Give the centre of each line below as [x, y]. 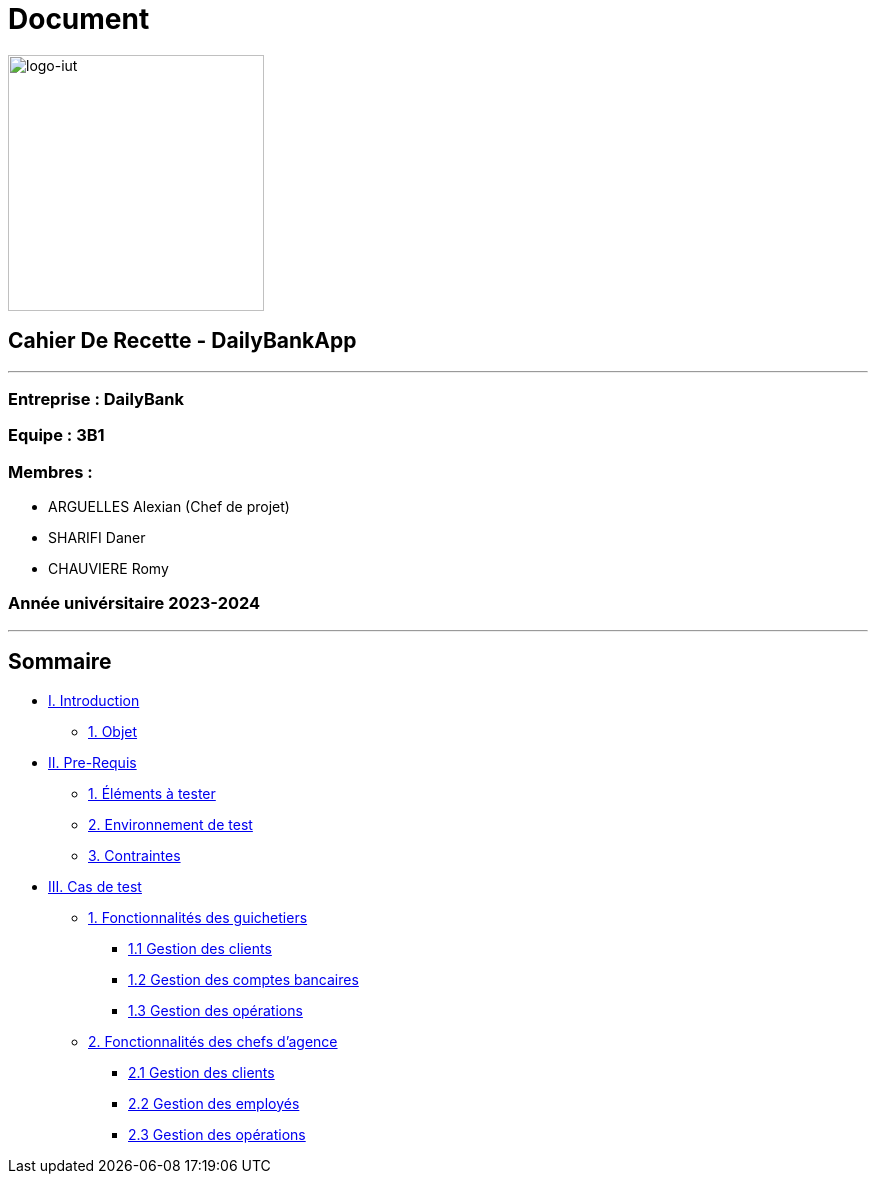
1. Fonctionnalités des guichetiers [198, 917]
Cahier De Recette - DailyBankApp [182, 341]
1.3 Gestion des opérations [215, 1010]
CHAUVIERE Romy [108, 569]
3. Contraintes [134, 855]
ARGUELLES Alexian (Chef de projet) [169, 507]
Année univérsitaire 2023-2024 [134, 603]
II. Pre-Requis [92, 762]
